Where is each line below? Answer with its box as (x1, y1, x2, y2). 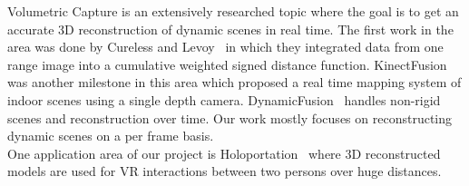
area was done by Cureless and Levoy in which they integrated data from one (7, 37, 444, 56)
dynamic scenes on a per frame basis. (7, 126, 214, 145)
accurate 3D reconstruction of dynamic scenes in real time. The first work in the (7, 19, 454, 38)
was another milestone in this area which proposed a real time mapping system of (7, 73, 462, 92)
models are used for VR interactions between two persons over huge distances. (7, 162, 442, 181)
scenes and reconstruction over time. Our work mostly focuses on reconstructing (7, 108, 452, 127)
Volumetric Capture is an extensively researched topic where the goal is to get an (7, 2, 459, 20)
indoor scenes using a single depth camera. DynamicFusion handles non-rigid (7, 90, 441, 109)
